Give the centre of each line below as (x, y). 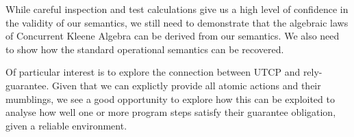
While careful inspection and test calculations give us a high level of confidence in (177, 9)
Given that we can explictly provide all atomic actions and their (187, 85)
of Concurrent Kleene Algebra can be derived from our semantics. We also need (173, 36)
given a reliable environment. (66, 125)
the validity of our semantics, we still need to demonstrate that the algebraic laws (177, 22)
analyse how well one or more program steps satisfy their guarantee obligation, (171, 112)
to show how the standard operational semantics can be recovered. (145, 49)
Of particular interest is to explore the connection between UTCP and (153, 72)
